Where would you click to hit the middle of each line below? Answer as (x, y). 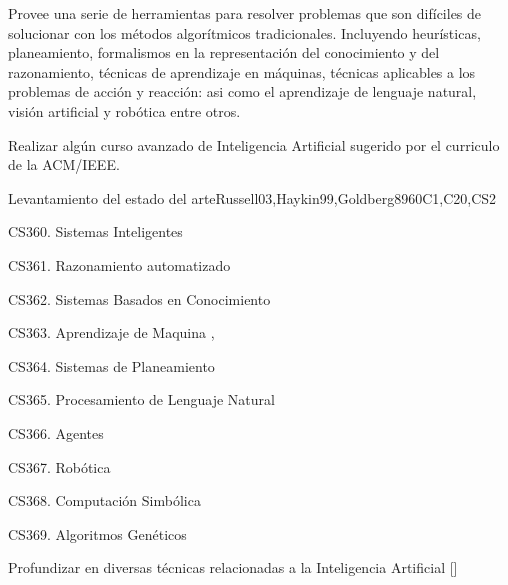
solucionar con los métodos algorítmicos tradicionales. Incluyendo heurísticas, (244, 32)
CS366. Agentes (56, 432)
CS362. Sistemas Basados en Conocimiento (139, 298)
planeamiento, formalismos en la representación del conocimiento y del (224, 52)
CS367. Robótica (59, 466)
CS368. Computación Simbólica (104, 500)
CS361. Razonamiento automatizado (119, 264)
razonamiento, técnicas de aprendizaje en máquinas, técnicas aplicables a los (242, 71)
